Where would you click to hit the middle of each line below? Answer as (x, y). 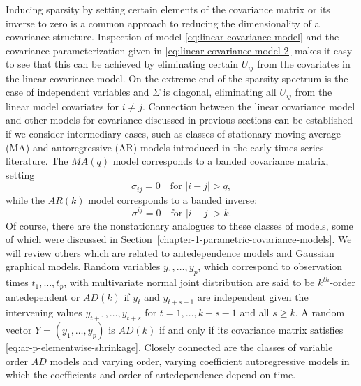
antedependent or (43, 296)
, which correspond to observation (270, 266)
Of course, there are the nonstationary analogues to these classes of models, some (179, 225)
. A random (320, 312)
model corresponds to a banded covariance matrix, (221, 161)
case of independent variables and (78, 92)
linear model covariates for (62, 106)
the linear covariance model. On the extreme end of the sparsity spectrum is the (177, 78)
